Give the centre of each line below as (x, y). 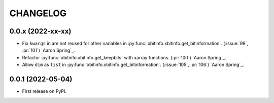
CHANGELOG (38, 13)
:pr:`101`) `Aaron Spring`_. (49, 50)
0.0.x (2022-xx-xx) (40, 31)
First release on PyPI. (44, 91)
